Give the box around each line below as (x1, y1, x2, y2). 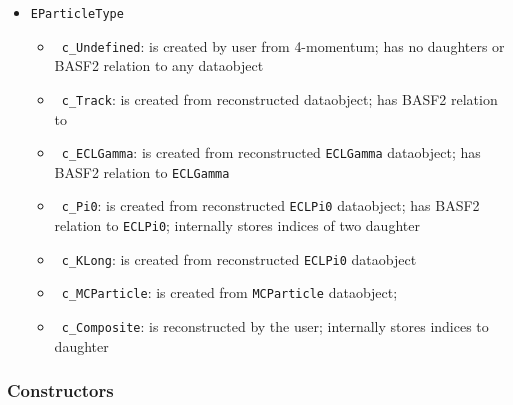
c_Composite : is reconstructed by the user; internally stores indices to (61, 316, 489, 337)
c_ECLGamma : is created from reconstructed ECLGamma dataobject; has (61, 142, 481, 163)
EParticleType (30, 7, 124, 21)
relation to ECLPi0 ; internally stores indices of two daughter (54, 215, 420, 236)
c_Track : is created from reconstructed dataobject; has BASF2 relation (61, 88, 498, 109)
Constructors (7, 378, 114, 403)
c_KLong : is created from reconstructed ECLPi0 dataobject (61, 248, 417, 269)
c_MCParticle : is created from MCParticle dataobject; (61, 282, 398, 303)
